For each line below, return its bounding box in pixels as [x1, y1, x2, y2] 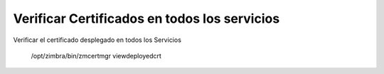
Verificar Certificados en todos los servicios [13, 11, 280, 26]
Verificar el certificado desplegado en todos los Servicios [13, 36, 181, 44]
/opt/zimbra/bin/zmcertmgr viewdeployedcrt [31, 51, 161, 60]
